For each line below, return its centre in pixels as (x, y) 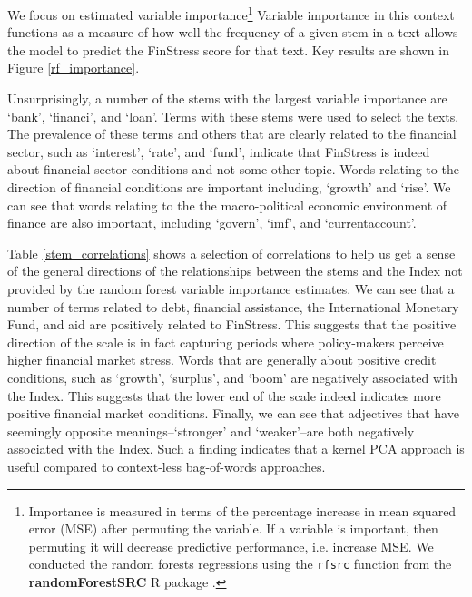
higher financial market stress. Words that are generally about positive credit (222, 360)
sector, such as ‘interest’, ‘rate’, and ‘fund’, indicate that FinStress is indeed (219, 151)
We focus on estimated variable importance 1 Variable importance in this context (231, 13)
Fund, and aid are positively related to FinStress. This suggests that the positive (232, 324)
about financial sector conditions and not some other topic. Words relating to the (233, 169)
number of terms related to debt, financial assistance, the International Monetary (233, 306)
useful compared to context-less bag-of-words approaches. (167, 466)
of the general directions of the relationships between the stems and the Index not (235, 271)
